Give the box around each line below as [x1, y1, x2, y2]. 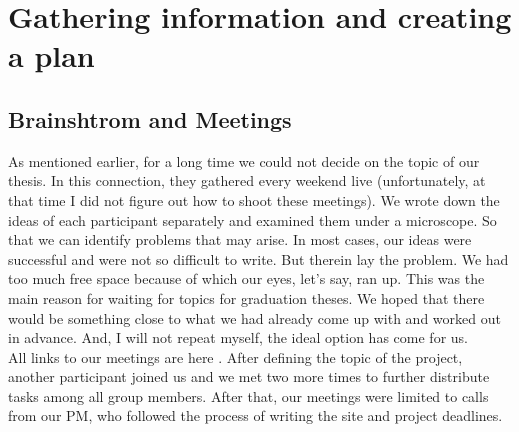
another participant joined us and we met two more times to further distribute [8, 366, 490, 387]
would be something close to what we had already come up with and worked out [8, 307, 501, 328]
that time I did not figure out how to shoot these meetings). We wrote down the [8, 189, 500, 210]
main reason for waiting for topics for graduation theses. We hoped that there [8, 287, 485, 308]
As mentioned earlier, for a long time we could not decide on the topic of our [8, 150, 480, 171]
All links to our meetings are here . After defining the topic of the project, [8, 346, 463, 367]
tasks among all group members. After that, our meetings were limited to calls [8, 385, 489, 406]
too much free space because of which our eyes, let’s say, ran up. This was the [8, 268, 485, 289]
